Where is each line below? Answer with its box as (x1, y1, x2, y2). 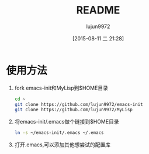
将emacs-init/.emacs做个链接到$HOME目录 (14, 118, 119, 125)
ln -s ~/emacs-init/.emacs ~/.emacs (14, 130, 104, 136)
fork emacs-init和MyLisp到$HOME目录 (14, 84, 108, 91)
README (76, 4, 120, 17)
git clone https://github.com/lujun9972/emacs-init (14, 101, 143, 107)
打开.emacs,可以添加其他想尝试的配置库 (14, 141, 111, 148)
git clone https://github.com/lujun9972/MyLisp (14, 107, 133, 113)
